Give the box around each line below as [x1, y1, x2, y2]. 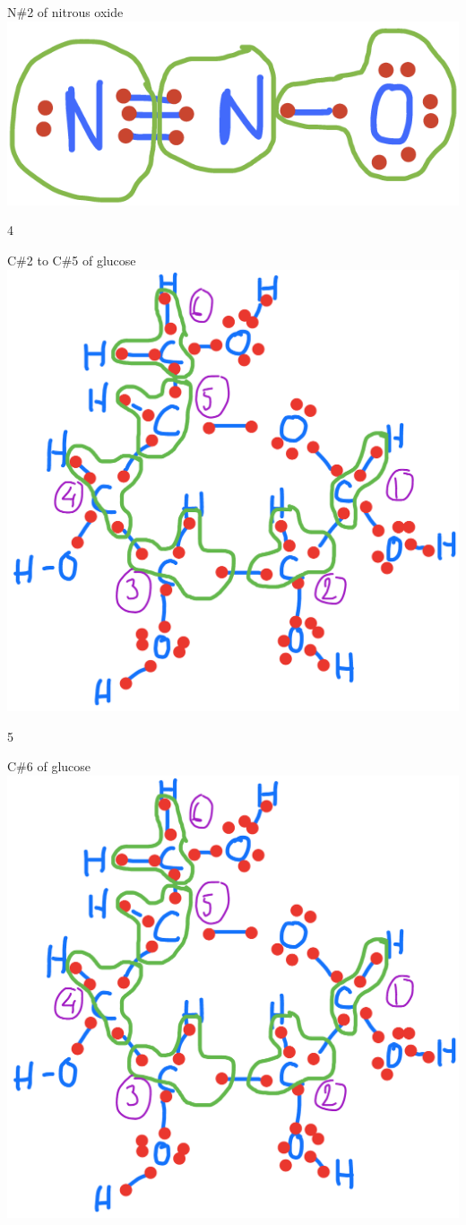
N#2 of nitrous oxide [7, 3, 124, 21]
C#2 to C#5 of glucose [7, 250, 136, 269]
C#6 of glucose [7, 757, 91, 776]
